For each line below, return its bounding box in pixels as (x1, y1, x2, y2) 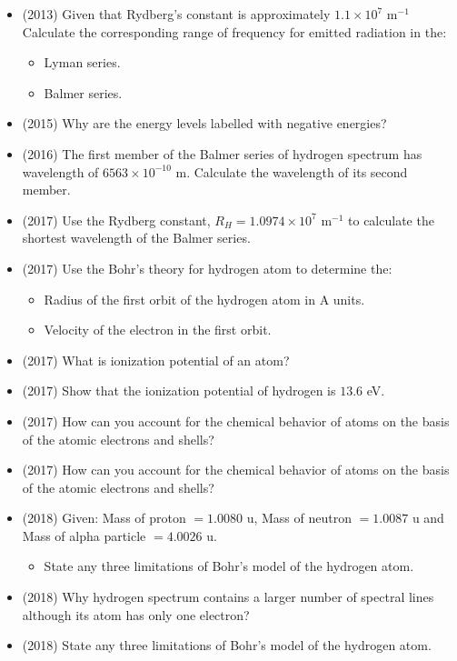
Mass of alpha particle (22, 526, 146, 545)
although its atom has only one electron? (22, 605, 250, 624)
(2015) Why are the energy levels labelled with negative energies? (22, 114, 387, 133)
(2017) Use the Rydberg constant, (22, 210, 211, 229)
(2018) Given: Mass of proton (22, 508, 186, 527)
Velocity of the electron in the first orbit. (44, 320, 272, 339)
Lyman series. (44, 53, 121, 72)
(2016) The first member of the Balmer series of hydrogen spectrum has (22, 144, 422, 163)
